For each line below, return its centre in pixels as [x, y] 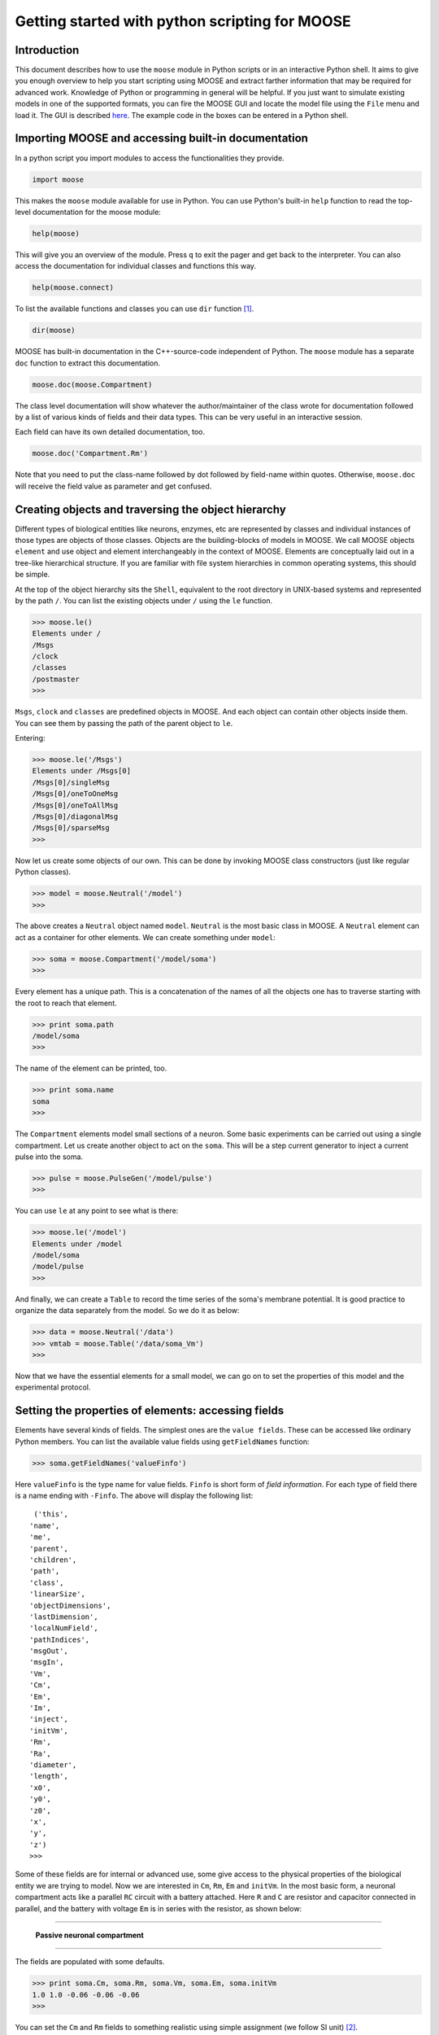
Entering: [30, 738]
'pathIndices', [60, 1639]
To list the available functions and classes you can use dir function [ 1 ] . [135, 309]
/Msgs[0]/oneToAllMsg [75, 805]
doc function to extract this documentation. [88, 363]
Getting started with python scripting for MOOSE [183, 21]
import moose [58, 179]
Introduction [47, 50]
